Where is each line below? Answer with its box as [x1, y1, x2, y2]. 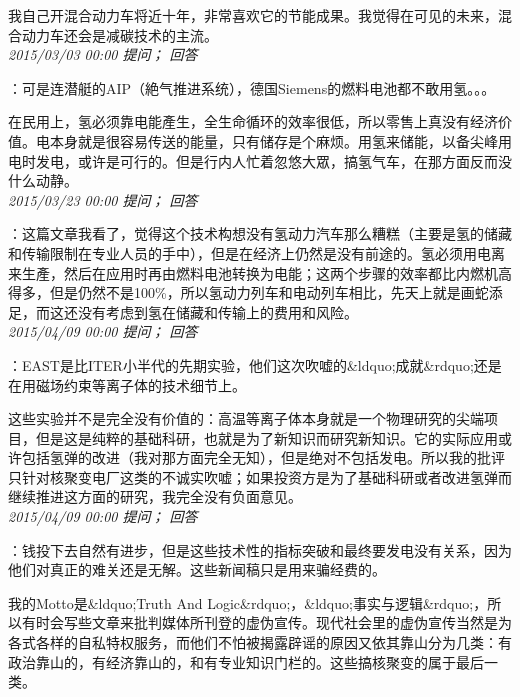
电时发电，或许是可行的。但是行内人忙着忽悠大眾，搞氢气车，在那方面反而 [8, 150, 498, 171]
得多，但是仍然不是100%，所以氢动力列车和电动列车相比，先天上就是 [8, 282, 461, 303]
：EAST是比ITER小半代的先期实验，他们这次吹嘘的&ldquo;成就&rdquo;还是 [8, 354, 502, 375]
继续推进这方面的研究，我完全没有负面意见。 [8, 486, 302, 507]
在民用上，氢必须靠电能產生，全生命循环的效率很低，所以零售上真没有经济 [8, 111, 498, 132]
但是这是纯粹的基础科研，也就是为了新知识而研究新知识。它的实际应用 [35, 427, 498, 448]
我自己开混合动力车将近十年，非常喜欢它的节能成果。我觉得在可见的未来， [8, 5, 498, 25]
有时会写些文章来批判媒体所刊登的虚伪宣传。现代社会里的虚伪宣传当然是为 [21, 612, 512, 633]
